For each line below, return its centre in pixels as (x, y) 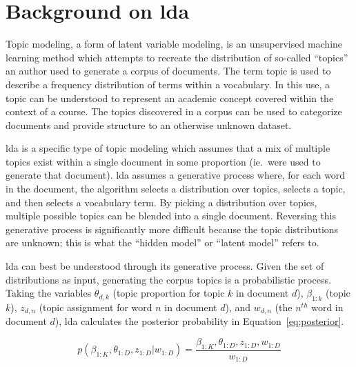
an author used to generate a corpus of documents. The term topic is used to (168, 71)
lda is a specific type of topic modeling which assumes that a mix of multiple (168, 148)
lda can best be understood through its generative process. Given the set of (165, 266)
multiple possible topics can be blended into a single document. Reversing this (171, 216)
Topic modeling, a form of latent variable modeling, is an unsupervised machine (174, 44)
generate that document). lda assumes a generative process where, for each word (176, 175)
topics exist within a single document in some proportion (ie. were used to (163, 161)
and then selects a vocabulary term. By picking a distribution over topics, (161, 202)
